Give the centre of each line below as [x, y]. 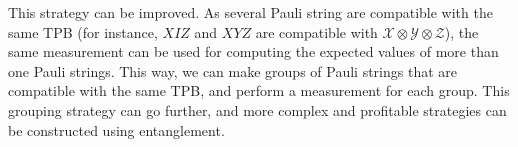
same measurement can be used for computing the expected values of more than [253, 51]
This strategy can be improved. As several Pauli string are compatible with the [250, 12]
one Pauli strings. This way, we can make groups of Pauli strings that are [232, 70]
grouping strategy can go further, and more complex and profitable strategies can [257, 109]
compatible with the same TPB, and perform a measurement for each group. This [259, 90]
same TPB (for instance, [83, 31]
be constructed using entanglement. [116, 129]
